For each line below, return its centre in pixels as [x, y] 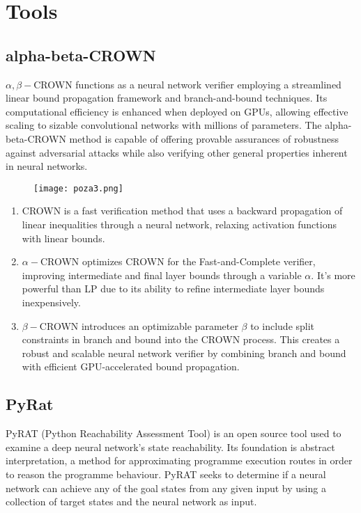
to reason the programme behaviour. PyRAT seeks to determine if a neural [166, 474]
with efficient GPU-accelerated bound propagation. [131, 366]
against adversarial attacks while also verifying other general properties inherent [177, 152]
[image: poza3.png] [78, 188]
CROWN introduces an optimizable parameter [139, 325]
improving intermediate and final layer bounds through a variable [162, 275]
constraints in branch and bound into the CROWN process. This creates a [181, 339]
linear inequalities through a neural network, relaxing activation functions [179, 224]
